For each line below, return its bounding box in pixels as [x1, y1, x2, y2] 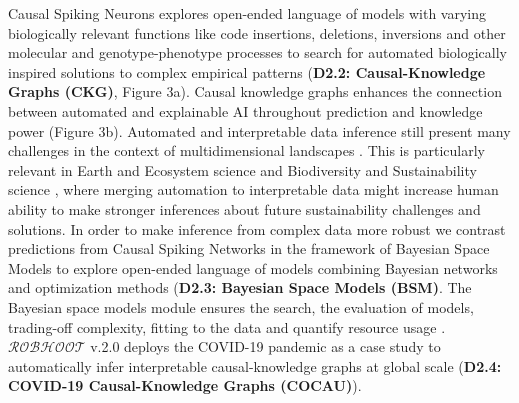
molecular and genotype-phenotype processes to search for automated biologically [8, 42, 508, 63]
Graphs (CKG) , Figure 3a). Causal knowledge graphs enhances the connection [8, 81, 502, 102]
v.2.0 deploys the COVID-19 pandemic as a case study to [90, 336, 441, 357]
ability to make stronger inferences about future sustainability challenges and [8, 198, 481, 219]
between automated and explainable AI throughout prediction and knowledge [8, 100, 483, 121]
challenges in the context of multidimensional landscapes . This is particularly [8, 140, 485, 161]
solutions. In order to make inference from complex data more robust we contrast [8, 218, 506, 239]
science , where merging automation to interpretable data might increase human [8, 179, 499, 200]
